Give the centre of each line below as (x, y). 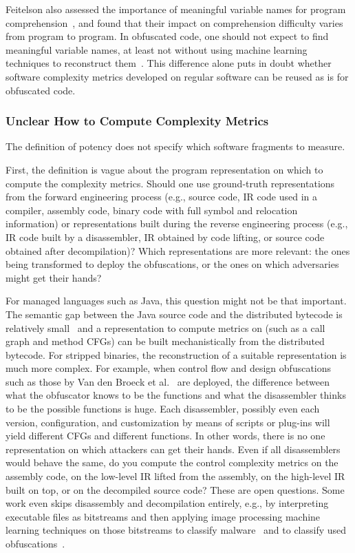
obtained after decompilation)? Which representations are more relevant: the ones (178, 250)
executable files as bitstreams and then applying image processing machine (163, 516)
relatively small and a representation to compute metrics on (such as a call (165, 327)
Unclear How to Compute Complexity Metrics (137, 121)
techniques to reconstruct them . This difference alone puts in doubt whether (169, 63)
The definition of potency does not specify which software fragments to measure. (175, 146)
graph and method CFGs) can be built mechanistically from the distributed (165, 341)
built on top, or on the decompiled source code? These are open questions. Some (175, 489)
